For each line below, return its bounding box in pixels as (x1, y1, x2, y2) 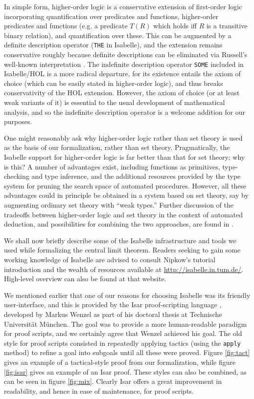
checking (4, 171, 29, 181)
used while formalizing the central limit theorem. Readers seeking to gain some (4, 245, 241, 255)
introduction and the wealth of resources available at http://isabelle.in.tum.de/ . (4, 264, 243, 274)
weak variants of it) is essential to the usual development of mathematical (4, 97, 225, 107)
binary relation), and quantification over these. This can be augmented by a (4, 30, 231, 40)
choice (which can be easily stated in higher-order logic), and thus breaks (4, 78, 223, 88)
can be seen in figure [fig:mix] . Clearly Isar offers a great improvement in (4, 376, 222, 386)
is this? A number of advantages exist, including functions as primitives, (4, 161, 220, 171)
